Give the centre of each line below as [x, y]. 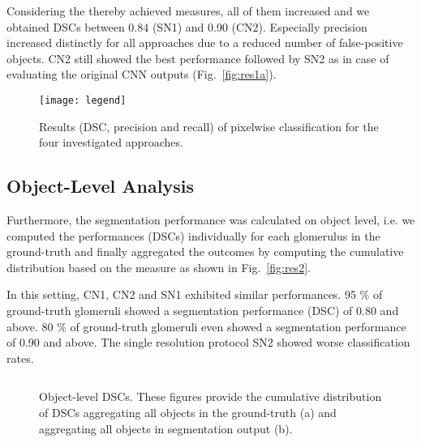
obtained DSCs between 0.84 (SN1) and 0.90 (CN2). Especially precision [187, 26]
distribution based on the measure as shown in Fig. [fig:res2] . [159, 267]
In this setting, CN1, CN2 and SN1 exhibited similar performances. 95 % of [195, 294]
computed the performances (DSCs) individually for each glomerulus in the [193, 235]
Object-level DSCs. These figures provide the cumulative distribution [210, 396]
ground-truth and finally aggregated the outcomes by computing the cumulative [205, 251]
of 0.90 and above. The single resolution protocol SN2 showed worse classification [208, 342]
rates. [20, 358]
